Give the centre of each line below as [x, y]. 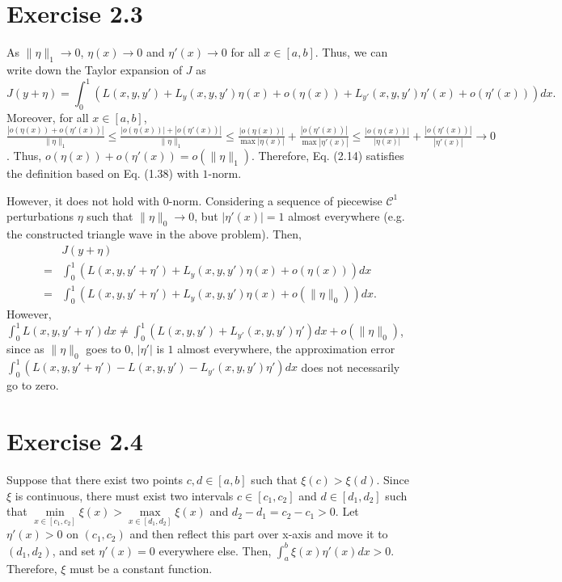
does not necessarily [351, 367]
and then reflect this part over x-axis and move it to [259, 534]
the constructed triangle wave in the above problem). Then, [154, 234]
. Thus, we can [351, 52]
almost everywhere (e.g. [346, 216]
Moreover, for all [48, 117]
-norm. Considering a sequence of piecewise [275, 200]
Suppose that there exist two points [95, 479]
